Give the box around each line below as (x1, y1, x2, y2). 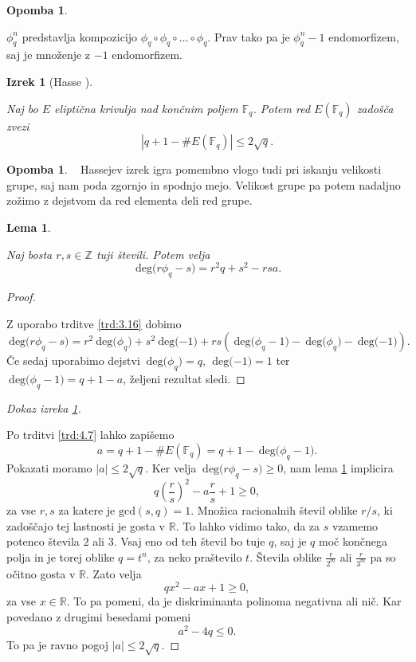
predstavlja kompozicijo (22, 28, 138, 45)
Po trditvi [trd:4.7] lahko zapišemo (6, 426, 175, 443)
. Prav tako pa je (207, 28, 290, 45)
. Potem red (253, 100, 311, 116)
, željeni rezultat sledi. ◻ (123, 370, 245, 386)
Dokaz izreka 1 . (6, 399, 81, 416)
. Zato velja (86, 565, 142, 582)
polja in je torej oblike (6, 548, 115, 565)
